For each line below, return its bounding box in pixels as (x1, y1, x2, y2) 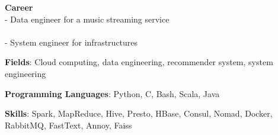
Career (5, 1, 33, 13)
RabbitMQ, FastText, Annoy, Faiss (5, 118, 132, 131)
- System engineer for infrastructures (5, 36, 138, 48)
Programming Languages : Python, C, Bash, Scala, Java (5, 87, 220, 99)
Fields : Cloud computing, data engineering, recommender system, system (5, 56, 273, 68)
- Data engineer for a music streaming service (5, 12, 170, 25)
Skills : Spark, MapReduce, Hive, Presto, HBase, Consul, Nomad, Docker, (5, 107, 273, 120)
